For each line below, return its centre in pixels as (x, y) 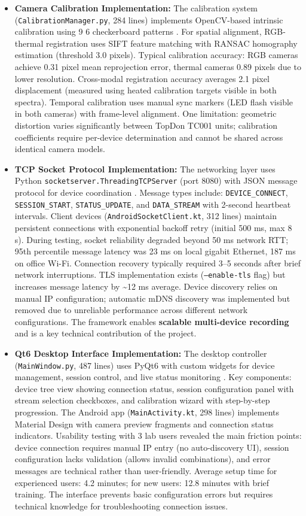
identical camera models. (60, 149)
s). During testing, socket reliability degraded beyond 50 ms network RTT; (152, 239)
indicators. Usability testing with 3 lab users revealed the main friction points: (158, 435)
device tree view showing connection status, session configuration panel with (154, 388)
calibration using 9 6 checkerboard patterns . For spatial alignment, (138, 31)
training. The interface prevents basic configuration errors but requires (144, 494)
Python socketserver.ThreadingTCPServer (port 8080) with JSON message (156, 180)
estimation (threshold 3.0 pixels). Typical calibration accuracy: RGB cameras (156, 55)
